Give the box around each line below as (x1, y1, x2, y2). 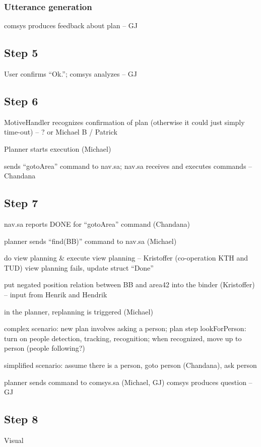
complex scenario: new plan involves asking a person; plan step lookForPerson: (4, 323, 246, 334)
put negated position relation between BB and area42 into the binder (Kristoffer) (4, 279, 255, 290)
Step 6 (4, 93, 38, 108)
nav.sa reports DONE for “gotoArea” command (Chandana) (4, 218, 190, 229)
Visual (4, 434, 24, 445)
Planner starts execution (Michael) (4, 144, 111, 154)
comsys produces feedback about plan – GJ (4, 20, 138, 31)
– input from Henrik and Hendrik (4, 289, 107, 299)
